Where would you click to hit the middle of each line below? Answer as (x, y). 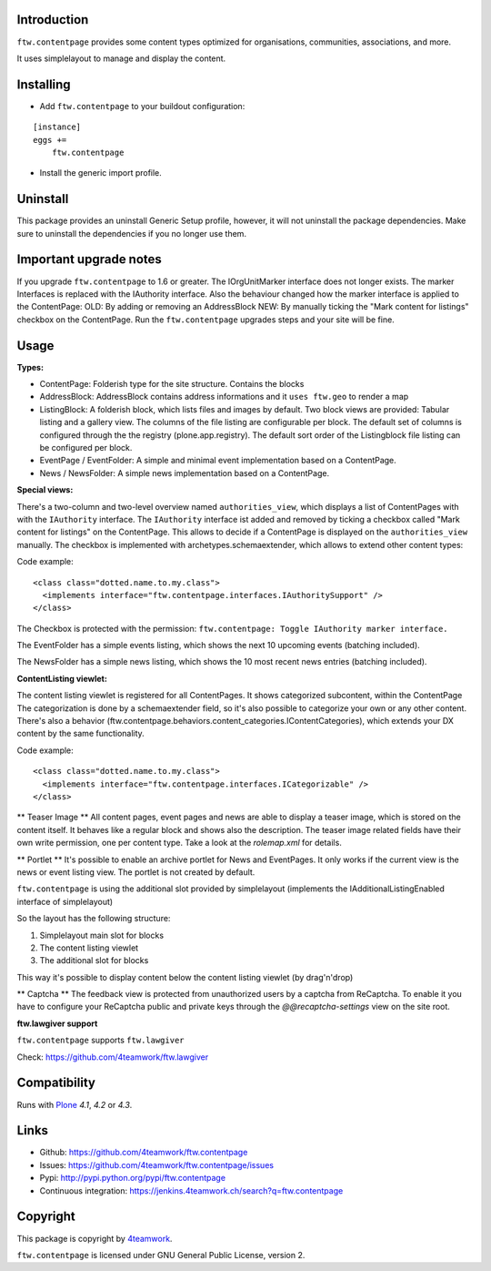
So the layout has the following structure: (94, 919)
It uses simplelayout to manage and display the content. (121, 58)
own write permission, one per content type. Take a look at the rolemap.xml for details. (180, 843)
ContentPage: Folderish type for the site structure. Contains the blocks (172, 384)
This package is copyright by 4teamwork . (95, 1238)
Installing (44, 84)
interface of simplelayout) (65, 901)
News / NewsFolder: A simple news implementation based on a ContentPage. (185, 473)
